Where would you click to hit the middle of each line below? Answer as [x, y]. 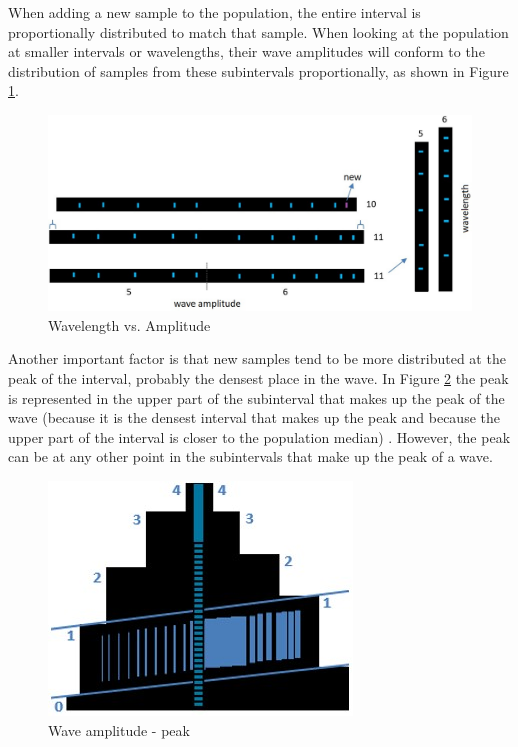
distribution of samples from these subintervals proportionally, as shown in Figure [258, 70]
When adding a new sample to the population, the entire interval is [214, 12]
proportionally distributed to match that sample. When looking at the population [258, 31]
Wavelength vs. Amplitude [129, 324]
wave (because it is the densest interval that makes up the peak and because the [254, 417]
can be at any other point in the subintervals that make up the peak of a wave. [250, 456]
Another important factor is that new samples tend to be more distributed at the [257, 358]
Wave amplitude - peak [119, 729]
